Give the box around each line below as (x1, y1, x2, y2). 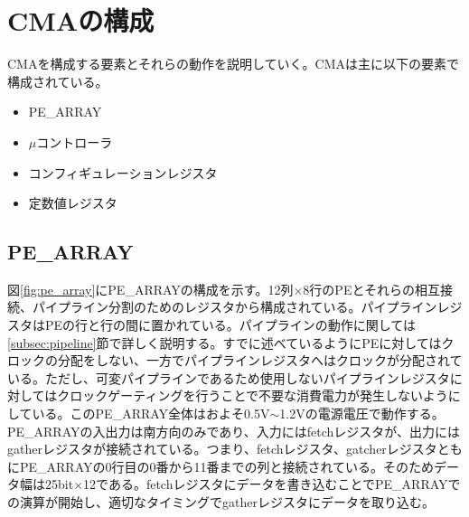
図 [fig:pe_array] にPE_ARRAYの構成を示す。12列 (7, 279, 294, 298)
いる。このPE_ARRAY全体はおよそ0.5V (32, 404, 270, 423)
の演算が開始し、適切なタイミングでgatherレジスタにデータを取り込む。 (7, 493, 435, 512)
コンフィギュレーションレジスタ (28, 163, 218, 182)
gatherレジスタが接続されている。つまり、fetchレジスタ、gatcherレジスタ (7, 439, 437, 458)
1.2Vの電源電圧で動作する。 (279, 404, 445, 423)
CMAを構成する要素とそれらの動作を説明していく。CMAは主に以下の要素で (7, 54, 460, 73)
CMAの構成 (7, 2, 155, 39)
